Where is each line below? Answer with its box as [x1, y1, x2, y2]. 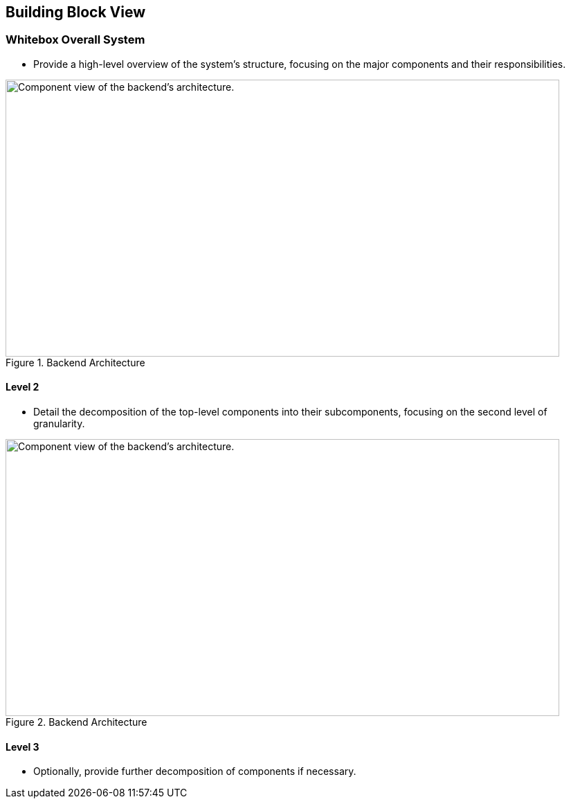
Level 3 [6, 740, 39, 753]
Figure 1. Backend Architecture [6, 356, 145, 368]
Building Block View [6, 3, 146, 21]
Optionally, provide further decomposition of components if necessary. [33, 765, 356, 778]
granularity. [33, 418, 85, 430]
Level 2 [6, 381, 39, 393]
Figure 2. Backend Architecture [6, 716, 147, 729]
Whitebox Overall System [6, 33, 145, 47]
